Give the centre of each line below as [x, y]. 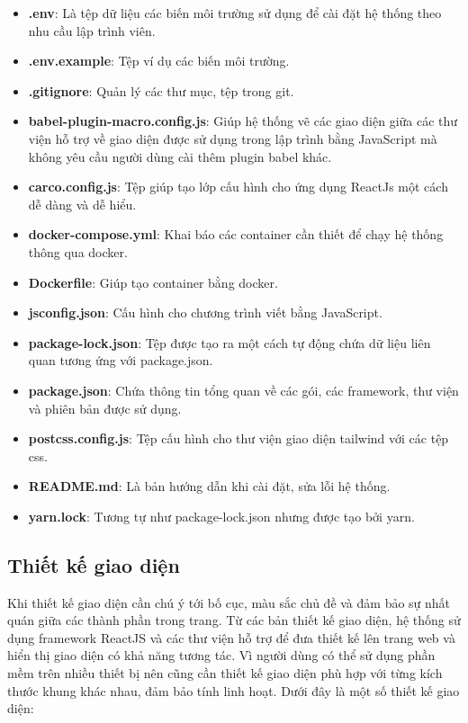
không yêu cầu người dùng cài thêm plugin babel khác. [180, 156]
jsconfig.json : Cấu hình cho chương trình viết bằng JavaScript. [205, 312]
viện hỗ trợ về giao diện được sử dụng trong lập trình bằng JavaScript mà [233, 138]
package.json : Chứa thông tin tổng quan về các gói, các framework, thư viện [243, 390]
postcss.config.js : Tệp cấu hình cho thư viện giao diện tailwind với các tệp [238, 438]
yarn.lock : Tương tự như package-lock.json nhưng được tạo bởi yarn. [221, 516]
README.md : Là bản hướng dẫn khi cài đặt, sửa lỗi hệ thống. [209, 486]
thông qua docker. [78, 251]
